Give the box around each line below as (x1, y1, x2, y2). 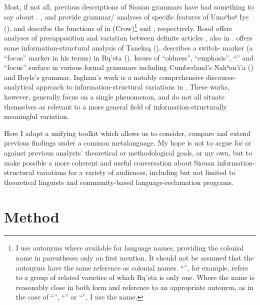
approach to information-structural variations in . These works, (36, 81, 229, 92)
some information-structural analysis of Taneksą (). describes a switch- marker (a (4, 42, 253, 53)
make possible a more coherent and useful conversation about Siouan (4, 157, 215, 167)
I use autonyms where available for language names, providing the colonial (15, 242, 244, 253)
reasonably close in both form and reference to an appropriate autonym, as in (15, 281, 253, 292)
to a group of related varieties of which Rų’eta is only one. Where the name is (15, 272, 254, 282)
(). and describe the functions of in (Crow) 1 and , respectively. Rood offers (4, 21, 232, 33)
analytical (4, 81, 34, 92)
